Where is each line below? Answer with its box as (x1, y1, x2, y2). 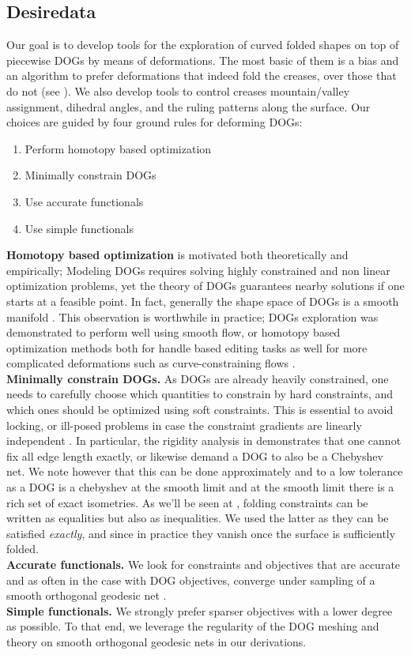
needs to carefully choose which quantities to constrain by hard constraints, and (6, 386, 394, 402)
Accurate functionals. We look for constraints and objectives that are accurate (6, 556, 401, 573)
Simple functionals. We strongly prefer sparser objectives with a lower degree (6, 602, 393, 619)
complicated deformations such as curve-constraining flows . (6, 355, 296, 371)
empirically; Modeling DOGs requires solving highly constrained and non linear (6, 262, 390, 278)
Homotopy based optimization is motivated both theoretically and (6, 247, 349, 263)
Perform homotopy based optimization (25, 140, 212, 156)
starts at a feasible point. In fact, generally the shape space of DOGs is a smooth (6, 292, 399, 309)
